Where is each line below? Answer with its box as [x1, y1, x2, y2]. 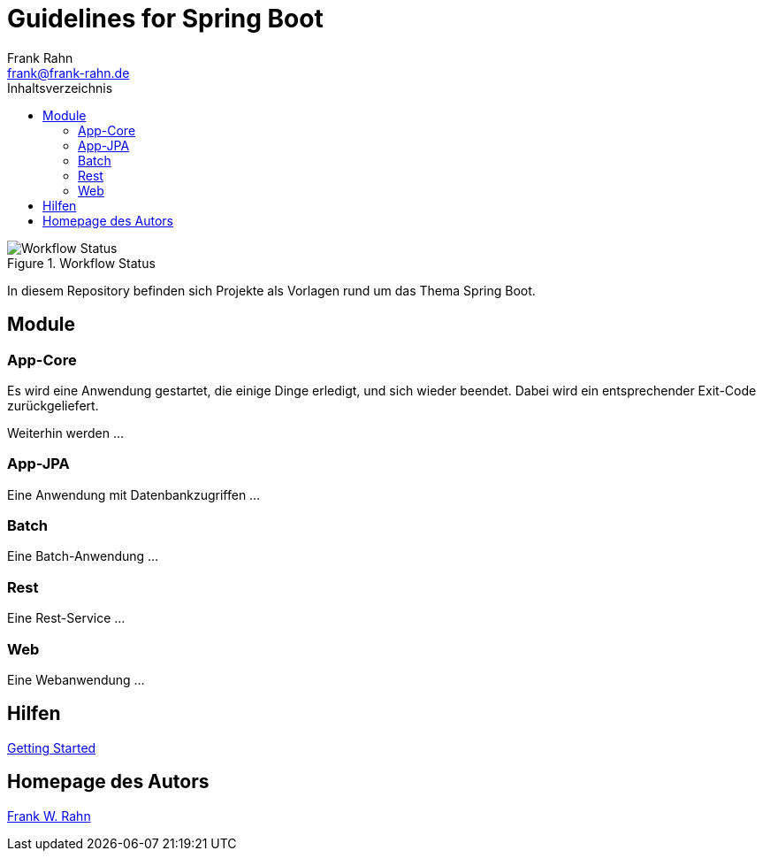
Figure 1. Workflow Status [7, 255, 156, 271]
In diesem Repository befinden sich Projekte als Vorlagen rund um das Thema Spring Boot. [7, 282, 536, 298]
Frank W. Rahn [7, 808, 91, 824]
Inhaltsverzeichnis [7, 80, 113, 96]
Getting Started [7, 739, 96, 755]
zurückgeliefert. [7, 397, 99, 413]
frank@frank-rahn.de [7, 65, 130, 80]
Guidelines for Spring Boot [7, 4, 324, 34]
